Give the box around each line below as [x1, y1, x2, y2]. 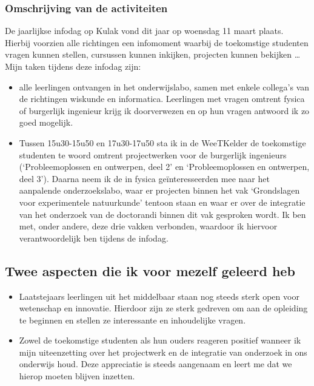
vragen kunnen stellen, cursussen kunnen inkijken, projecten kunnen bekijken [5, 48, 292, 61]
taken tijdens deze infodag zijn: [25, 60, 141, 72]
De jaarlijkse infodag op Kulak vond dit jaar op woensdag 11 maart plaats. [5, 24, 284, 37]
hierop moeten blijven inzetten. [19, 370, 135, 382]
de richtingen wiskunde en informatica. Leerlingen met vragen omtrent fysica [19, 92, 305, 105]
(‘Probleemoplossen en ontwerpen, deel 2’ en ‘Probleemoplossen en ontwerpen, [19, 160, 310, 173]
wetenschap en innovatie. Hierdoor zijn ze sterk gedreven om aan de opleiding [19, 302, 308, 314]
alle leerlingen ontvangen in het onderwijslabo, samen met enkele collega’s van [19, 80, 310, 93]
